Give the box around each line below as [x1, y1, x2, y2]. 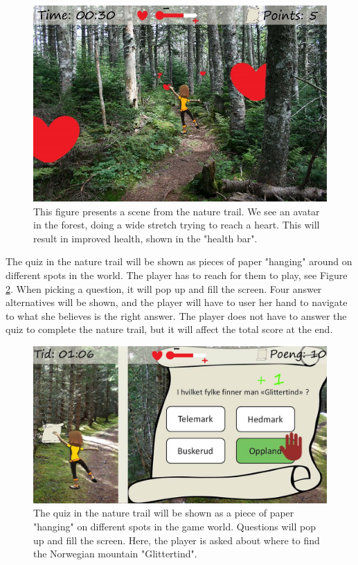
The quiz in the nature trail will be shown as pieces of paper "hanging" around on [6, 254, 352, 269]
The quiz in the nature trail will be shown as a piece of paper [33, 505, 294, 520]
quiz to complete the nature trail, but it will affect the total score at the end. [6, 322, 333, 337]
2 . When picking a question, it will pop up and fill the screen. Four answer [6, 281, 322, 296]
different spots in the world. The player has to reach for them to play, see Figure [6, 267, 348, 282]
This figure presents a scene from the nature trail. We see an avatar [33, 204, 320, 218]
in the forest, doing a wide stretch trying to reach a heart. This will [33, 217, 320, 232]
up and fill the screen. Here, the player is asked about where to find [33, 532, 320, 547]
